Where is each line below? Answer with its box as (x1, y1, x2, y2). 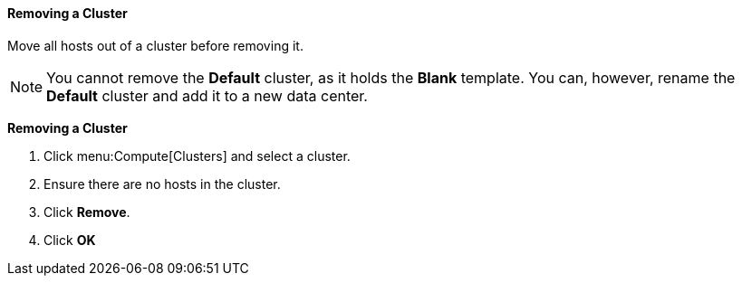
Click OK (43, 231, 96, 248)
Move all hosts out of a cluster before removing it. (7, 37, 304, 53)
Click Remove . (43, 203, 130, 220)
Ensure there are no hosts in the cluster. (43, 175, 281, 192)
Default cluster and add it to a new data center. (46, 86, 368, 105)
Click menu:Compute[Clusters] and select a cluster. (43, 147, 351, 164)
